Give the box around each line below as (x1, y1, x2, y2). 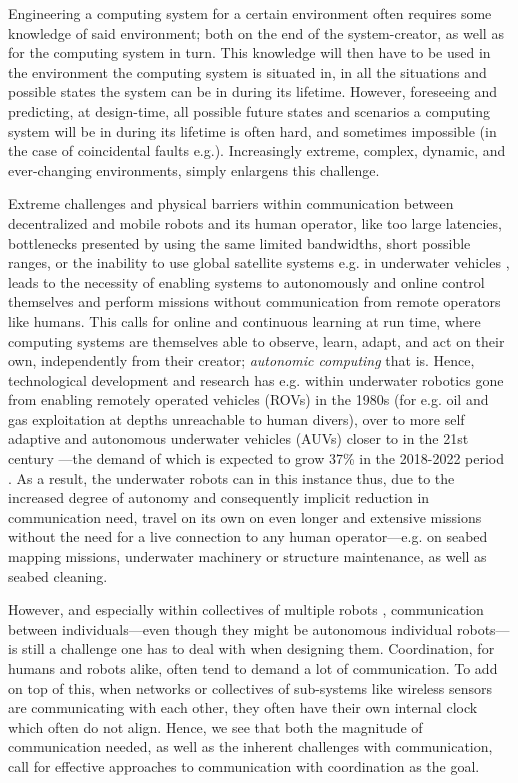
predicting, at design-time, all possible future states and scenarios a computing (8, 100, 491, 121)
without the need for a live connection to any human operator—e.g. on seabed (8, 526, 488, 547)
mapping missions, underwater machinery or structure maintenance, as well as (8, 546, 487, 567)
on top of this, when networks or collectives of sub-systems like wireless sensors (8, 677, 492, 698)
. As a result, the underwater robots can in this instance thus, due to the (8, 467, 455, 488)
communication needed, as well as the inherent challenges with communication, (8, 736, 493, 757)
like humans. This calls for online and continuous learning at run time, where (8, 310, 481, 331)
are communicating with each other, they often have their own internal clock (8, 697, 478, 718)
